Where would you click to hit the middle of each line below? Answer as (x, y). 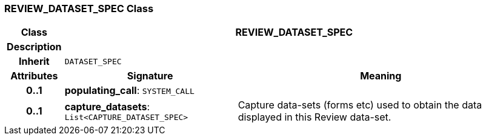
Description (34, 47)
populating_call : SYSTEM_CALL (129, 91)
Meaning (381, 76)
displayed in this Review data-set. (315, 117)
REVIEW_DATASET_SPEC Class (79, 8)
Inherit (34, 62)
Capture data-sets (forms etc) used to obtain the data (360, 105)
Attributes (34, 76)
